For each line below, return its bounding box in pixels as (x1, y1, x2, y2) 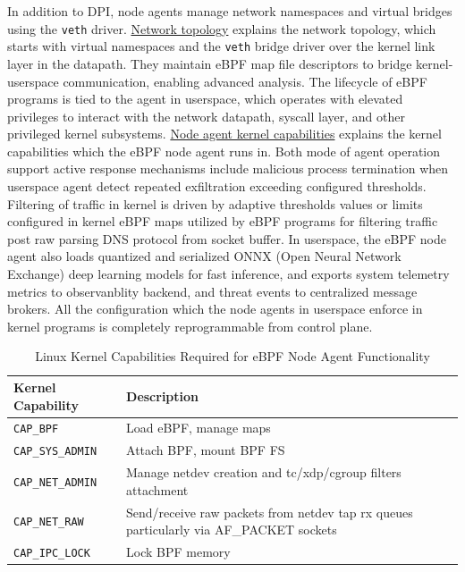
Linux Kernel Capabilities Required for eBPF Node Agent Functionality (35, 347, 430, 366)
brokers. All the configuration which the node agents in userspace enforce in (7, 299, 423, 318)
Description (126, 386, 199, 405)
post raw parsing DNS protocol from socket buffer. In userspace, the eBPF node (7, 229, 446, 248)
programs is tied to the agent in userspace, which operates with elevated (7, 89, 403, 108)
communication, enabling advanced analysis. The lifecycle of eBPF (63, 71, 427, 90)
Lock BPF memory (126, 543, 231, 561)
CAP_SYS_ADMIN (13, 445, 97, 458)
